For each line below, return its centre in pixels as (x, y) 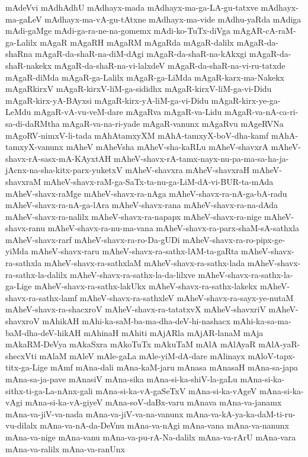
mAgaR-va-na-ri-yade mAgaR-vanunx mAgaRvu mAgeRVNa (173, 123)
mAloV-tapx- (272, 355)
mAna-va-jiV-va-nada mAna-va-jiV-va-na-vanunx (94, 413)
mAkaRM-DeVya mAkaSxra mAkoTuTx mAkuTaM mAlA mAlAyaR (131, 344)
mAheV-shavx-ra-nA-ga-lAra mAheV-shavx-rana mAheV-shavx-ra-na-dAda (142, 205)
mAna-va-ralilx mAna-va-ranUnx (65, 448)
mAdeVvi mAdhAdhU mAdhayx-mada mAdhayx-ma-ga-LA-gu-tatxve (132, 7)
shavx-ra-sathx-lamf (41, 297)
